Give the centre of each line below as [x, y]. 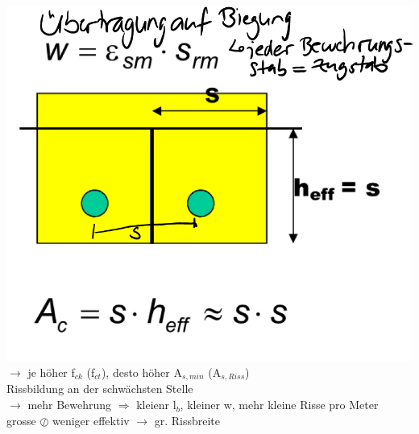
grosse [21, 420]
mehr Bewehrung [70, 405]
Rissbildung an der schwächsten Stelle [100, 389]
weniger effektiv [91, 420]
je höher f [51, 372]
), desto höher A [141, 372]
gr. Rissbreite [187, 420]
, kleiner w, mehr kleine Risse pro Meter [279, 405]
